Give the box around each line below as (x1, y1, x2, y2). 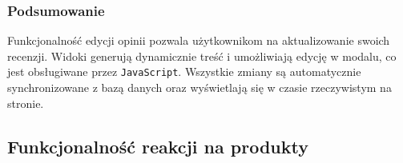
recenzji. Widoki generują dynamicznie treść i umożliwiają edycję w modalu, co (7, 47, 397, 64)
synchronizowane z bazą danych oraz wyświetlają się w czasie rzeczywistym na (7, 79, 392, 96)
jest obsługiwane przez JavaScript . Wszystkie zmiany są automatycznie (7, 63, 361, 80)
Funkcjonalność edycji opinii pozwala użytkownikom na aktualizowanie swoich (7, 32, 390, 49)
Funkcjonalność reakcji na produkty (7, 133, 308, 158)
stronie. (7, 94, 44, 111)
